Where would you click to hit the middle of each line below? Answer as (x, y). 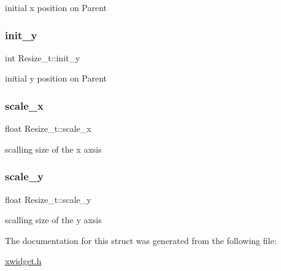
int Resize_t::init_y (43, 57)
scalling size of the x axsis (53, 149)
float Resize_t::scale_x (48, 128)
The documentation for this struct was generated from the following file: (141, 240)
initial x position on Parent (56, 7)
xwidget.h (23, 261)
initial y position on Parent (56, 78)
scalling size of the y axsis (53, 220)
